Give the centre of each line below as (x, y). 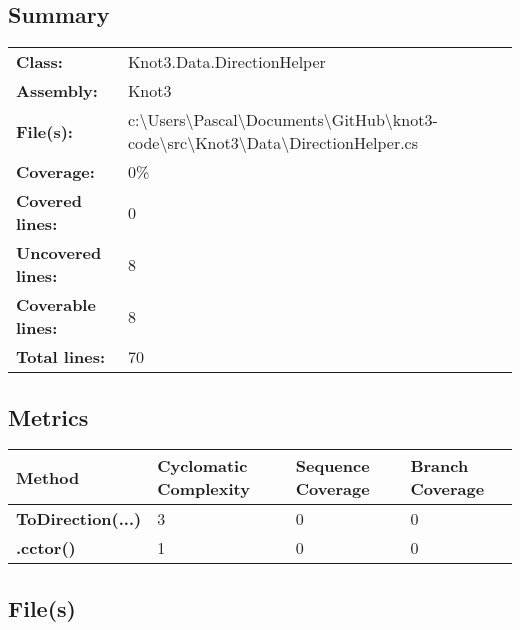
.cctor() (46, 548)
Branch (439, 466)
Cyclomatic (202, 466)
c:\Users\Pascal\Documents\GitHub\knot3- (282, 120)
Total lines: (61, 357)
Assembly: (57, 91)
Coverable (56, 305)
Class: (39, 62)
